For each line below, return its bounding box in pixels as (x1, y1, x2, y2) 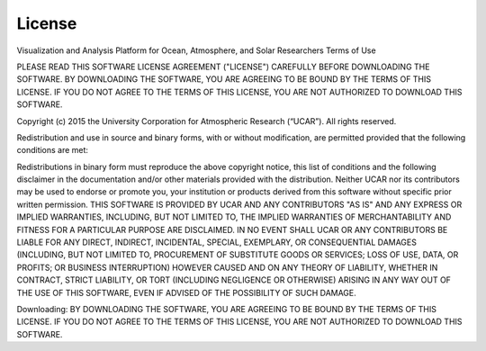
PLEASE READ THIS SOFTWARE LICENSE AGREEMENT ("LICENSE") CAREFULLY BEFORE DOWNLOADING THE (16, 61, 430, 72)
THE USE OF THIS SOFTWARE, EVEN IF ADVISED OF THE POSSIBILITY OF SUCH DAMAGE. (16, 287, 357, 298)
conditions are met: (16, 145, 89, 156)
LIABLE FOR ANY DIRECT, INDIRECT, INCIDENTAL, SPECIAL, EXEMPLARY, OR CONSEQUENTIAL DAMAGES (16, 237, 418, 247)
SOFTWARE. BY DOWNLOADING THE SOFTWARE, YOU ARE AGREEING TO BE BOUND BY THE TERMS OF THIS (16, 74, 432, 85)
